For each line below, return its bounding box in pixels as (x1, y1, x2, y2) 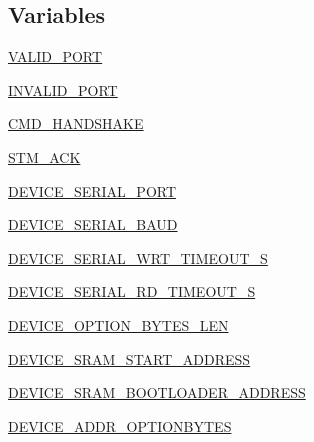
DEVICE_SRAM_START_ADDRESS (8, 348, 251, 369)
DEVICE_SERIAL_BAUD (8, 214, 178, 235)
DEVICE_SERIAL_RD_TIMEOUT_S (8, 281, 256, 302)
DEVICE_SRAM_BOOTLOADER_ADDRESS (8, 382, 306, 403)
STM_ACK (8, 146, 81, 167)
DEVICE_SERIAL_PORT (8, 180, 177, 201)
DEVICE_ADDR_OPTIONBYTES (8, 415, 232, 436)
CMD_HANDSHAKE (8, 113, 144, 134)
